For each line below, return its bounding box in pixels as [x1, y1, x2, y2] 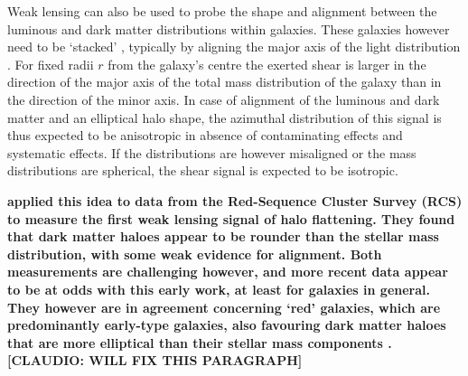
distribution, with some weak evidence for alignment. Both [7, 244, 382, 263]
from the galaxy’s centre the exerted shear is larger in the [108, 54, 426, 73]
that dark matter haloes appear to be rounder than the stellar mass [7, 227, 439, 246]
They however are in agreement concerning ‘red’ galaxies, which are [7, 297, 441, 316]
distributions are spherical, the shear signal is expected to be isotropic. [7, 161, 398, 180]
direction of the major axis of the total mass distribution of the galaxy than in [7, 72, 442, 91]
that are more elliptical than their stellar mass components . [7, 333, 392, 352]
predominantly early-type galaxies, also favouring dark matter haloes [7, 315, 446, 334]
